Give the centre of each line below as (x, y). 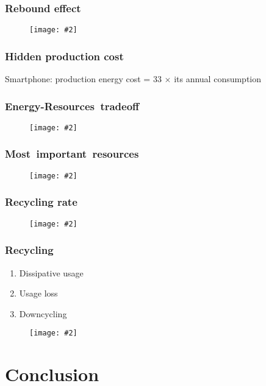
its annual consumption (218, 79)
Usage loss (38, 293)
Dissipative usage (51, 272)
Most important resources (72, 154)
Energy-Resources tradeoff (72, 106)
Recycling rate (41, 202)
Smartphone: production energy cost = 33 (83, 79)
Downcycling (43, 313)
